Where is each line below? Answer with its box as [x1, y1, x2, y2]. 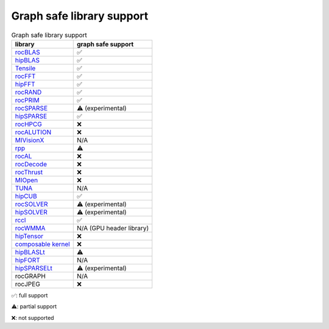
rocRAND [15, 88, 42, 96]
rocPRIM [15, 96, 40, 104]
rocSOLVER [15, 200, 48, 208]
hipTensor [15, 232, 44, 240]
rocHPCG [15, 119, 42, 128]
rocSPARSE [15, 104, 48, 112]
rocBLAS [15, 48, 41, 56]
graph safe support [76, 40, 134, 48]
